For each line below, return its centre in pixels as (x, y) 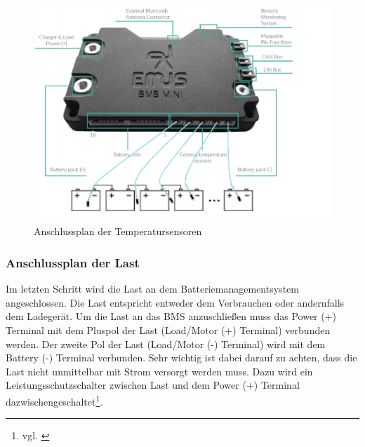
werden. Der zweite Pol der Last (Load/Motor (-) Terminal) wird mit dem (166, 343)
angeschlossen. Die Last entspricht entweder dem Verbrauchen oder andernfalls (175, 302)
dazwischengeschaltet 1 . (54, 400)
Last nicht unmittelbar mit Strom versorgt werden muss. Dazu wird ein (159, 371)
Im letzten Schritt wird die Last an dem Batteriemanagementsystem (152, 289)
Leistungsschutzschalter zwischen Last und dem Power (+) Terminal (153, 385)
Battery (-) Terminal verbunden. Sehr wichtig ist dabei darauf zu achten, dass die (181, 358)
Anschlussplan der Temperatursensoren (118, 231)
